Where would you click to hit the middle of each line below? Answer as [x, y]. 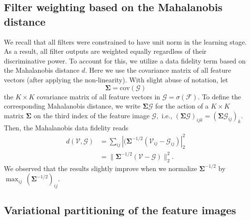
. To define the [220, 96]
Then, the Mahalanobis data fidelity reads [66, 127]
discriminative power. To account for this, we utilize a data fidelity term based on [125, 60]
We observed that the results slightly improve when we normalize [101, 168]
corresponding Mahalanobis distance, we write [72, 106]
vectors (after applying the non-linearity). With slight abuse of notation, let [116, 79]
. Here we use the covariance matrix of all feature [158, 70]
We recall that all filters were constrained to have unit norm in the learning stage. [125, 41]
